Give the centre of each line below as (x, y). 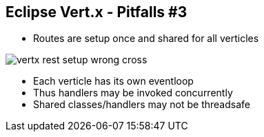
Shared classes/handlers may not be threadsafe (142, 105)
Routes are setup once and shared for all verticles (146, 39)
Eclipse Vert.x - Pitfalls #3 (97, 12)
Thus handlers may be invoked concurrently (133, 93)
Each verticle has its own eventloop (113, 81)
